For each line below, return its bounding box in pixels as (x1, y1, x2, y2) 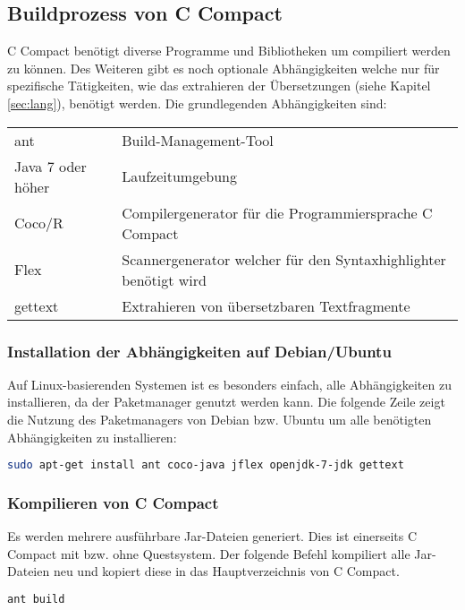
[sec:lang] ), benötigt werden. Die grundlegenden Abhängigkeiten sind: (7, 93, 387, 112)
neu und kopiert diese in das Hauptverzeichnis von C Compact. (53, 562, 400, 580)
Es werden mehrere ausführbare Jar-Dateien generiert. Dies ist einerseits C (7, 527, 418, 546)
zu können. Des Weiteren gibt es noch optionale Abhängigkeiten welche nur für (7, 58, 440, 77)
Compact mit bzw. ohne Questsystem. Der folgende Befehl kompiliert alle (7, 544, 410, 563)
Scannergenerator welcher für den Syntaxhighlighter (122, 248, 446, 270)
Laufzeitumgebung (122, 166, 237, 187)
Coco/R (14, 212, 63, 234)
